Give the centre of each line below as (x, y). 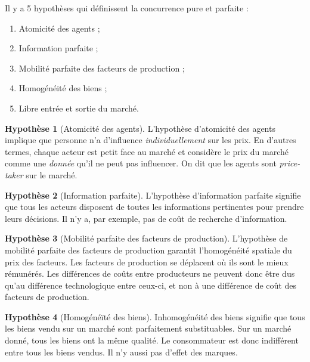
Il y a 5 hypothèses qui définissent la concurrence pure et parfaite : (127, 8)
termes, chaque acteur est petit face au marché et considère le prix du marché (147, 151)
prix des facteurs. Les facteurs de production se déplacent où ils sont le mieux (147, 262)
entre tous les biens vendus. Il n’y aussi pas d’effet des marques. (121, 352)
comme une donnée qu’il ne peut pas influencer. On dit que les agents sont (141, 163)
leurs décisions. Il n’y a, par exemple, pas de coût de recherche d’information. (146, 218)
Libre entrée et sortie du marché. (79, 108)
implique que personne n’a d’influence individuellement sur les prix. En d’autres (151, 140)
